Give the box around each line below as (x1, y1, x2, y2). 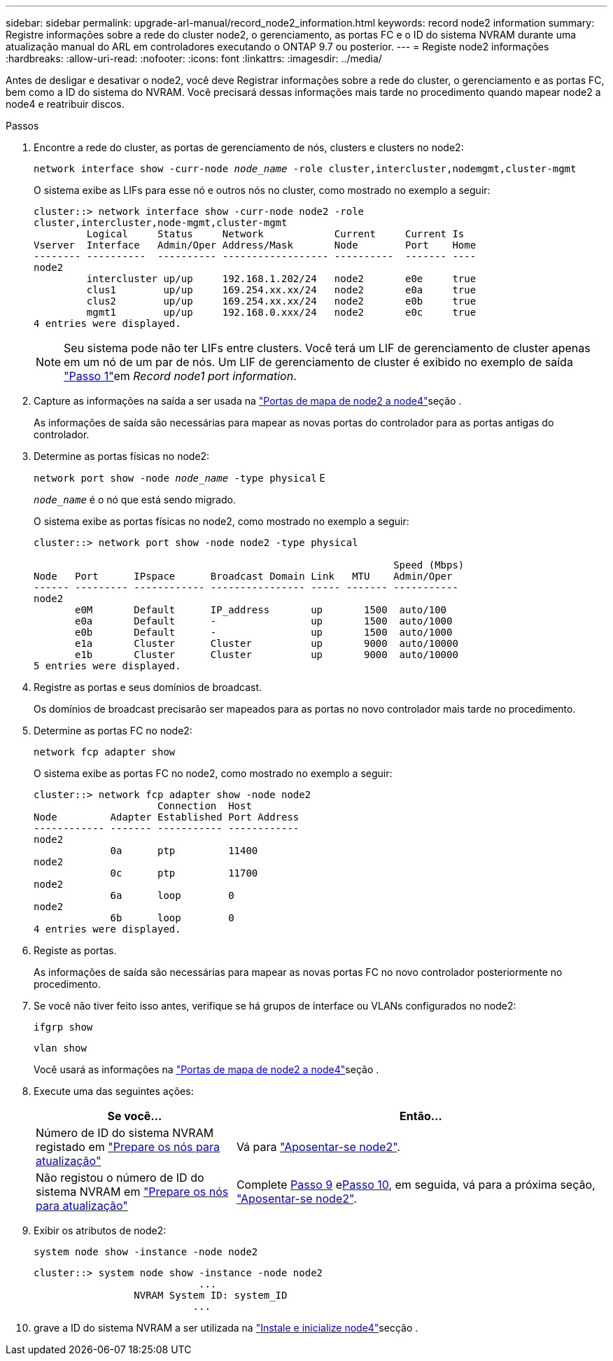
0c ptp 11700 (110, 867, 258, 879)
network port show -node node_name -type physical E (34, 472, 325, 484)
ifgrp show (34, 1021, 93, 1033)
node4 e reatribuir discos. (6, 98, 125, 110)
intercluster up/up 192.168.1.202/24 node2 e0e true (86, 273, 477, 284)
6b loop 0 (110, 912, 234, 923)
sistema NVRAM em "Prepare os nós (36, 1185, 229, 1199)
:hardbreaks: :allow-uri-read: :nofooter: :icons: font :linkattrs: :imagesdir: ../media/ (6, 53, 382, 64)
